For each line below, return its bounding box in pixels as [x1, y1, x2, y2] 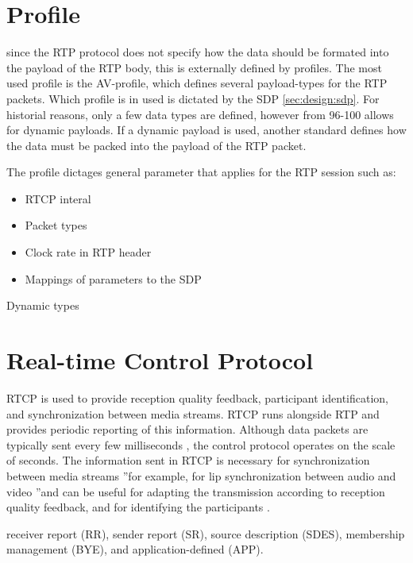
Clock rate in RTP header [25, 244, 152, 260]
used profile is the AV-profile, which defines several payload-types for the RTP [6, 75, 388, 91]
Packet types [25, 217, 87, 233]
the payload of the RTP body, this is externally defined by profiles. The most [6, 59, 382, 75]
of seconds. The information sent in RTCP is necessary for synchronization [6, 452, 370, 469]
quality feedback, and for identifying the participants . [6, 499, 270, 515]
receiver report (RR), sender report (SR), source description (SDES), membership [6, 525, 405, 542]
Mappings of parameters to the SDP [25, 270, 202, 287]
